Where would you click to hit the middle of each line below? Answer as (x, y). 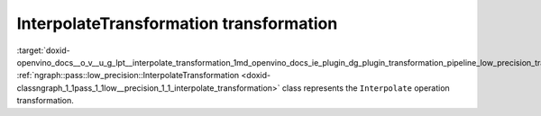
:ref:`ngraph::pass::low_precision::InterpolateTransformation (128, 76)
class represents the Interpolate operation (366, 88)
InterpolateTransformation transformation (177, 23)
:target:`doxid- (44, 50)
